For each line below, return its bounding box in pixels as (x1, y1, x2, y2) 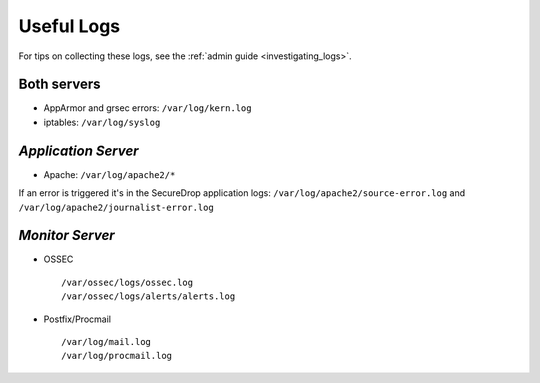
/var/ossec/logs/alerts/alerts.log (61, 291, 236, 302)
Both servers (18, 76, 101, 93)
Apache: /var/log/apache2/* (43, 168, 176, 180)
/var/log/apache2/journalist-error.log (18, 201, 214, 213)
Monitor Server (18, 227, 115, 244)
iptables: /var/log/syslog (43, 116, 161, 128)
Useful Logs (18, 15, 121, 37)
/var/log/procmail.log (61, 350, 173, 362)
